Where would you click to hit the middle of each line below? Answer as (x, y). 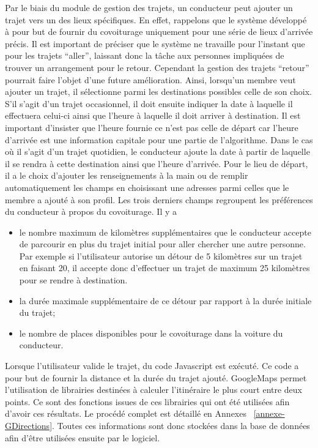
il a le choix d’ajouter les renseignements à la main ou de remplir (127, 175)
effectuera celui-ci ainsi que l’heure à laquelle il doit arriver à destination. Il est (153, 115)
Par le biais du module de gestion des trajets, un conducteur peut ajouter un (149, 7)
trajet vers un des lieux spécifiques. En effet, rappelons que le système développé (156, 19)
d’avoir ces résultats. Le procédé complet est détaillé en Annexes (126, 413)
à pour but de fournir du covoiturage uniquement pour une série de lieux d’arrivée (159, 32)
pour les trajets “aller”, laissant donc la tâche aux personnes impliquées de (145, 55)
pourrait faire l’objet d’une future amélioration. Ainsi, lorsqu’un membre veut (150, 79)
